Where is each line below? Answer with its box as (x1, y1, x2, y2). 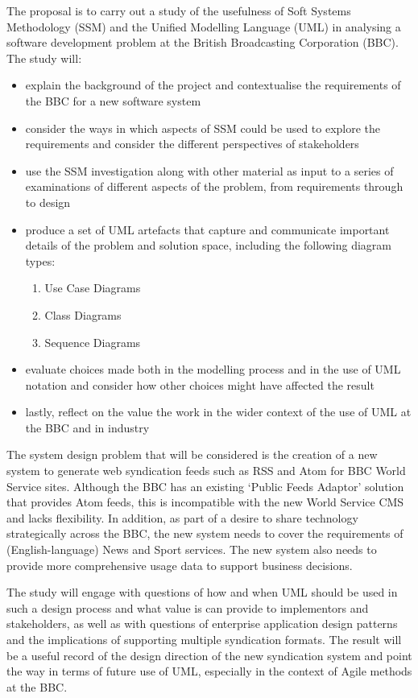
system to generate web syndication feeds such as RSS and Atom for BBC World (6, 462, 406, 479)
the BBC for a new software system (25, 92, 201, 109)
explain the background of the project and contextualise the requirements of (25, 76, 401, 93)
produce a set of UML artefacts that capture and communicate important (25, 221, 390, 237)
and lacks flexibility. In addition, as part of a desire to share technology (6, 509, 358, 526)
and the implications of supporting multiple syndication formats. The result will (6, 631, 402, 647)
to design (25, 193, 71, 210)
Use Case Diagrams (44, 279, 141, 296)
